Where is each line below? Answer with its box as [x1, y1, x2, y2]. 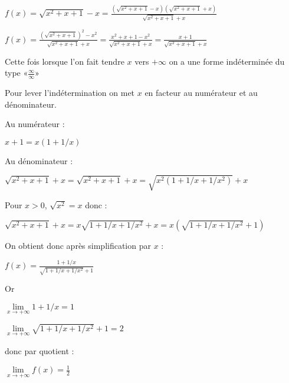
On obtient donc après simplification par [5, 239, 151, 251]
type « [5, 66, 28, 79]
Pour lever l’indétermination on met [5, 86, 135, 99]
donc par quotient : [5, 344, 74, 357]
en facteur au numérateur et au [144, 86, 258, 99]
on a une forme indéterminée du [169, 55, 285, 67]
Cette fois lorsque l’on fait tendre [5, 55, 124, 67]
